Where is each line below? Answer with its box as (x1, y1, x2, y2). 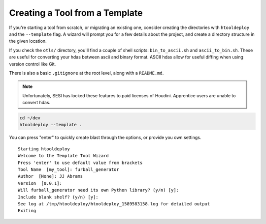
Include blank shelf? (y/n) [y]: (18, 194, 99, 200)
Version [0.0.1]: (18, 180, 63, 186)
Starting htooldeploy (18, 146, 70, 152)
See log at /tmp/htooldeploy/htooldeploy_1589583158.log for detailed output (18, 201, 210, 206)
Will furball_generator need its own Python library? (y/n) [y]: (18, 187, 179, 193)
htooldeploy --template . (19, 122, 82, 128)
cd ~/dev (19, 115, 41, 121)
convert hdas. (22, 100, 51, 106)
